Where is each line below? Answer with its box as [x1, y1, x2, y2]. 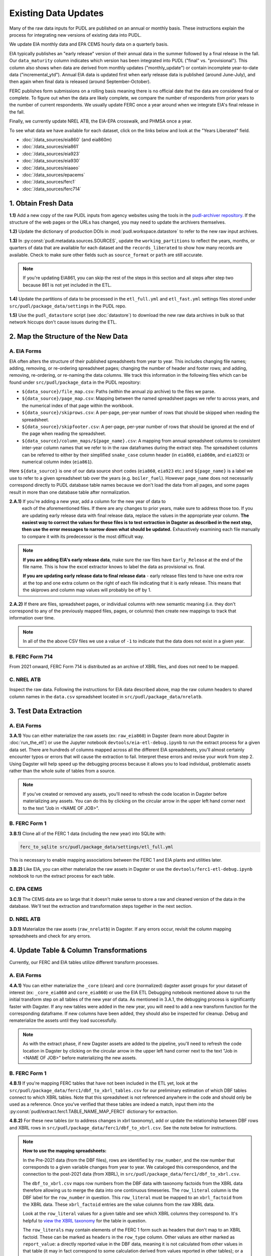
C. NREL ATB [9, 676, 41, 683]
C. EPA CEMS [9, 886, 43, 893]
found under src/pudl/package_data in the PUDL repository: [9, 379, 141, 385]
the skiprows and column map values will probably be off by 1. [23, 587, 152, 593]
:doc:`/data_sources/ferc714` [22, 186, 81, 192]
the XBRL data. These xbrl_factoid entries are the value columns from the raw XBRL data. [23, 1201, 215, 1208]
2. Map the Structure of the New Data [9, 332, 128, 341]
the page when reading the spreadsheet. [22, 431, 106, 437]
